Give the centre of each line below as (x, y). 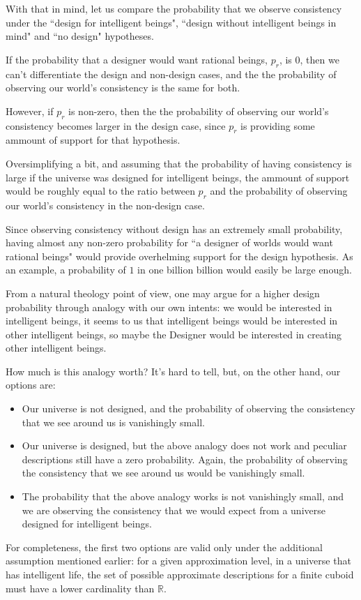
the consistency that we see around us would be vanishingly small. (163, 473)
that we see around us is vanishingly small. (113, 422)
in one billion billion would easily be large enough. (245, 270)
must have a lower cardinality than (80, 588)
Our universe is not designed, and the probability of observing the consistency (189, 408)
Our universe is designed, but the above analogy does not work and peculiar (184, 445)
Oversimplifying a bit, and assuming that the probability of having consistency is (179, 163)
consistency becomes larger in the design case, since (116, 125)
